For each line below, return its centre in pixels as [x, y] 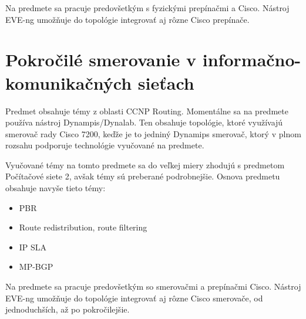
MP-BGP [36, 267]
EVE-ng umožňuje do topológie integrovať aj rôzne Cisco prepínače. [127, 19]
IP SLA [33, 247]
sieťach [166, 82]
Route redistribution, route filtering [83, 227]
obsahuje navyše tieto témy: [56, 188]
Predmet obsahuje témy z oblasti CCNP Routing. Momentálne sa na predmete [147, 111]
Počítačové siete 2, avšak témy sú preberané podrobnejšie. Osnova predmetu [143, 176]
